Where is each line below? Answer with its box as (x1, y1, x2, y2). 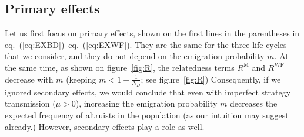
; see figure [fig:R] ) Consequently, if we (141, 73, 281, 85)
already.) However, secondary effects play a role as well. (5, 120, 205, 132)
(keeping (66, 73, 96, 85)
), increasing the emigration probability (75, 97, 218, 109)
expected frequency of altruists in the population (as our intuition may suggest (5, 109, 289, 121)
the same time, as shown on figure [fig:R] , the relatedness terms (5, 61, 235, 73)
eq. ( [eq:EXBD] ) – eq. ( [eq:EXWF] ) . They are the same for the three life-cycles (5, 38, 287, 50)
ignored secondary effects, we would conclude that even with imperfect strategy (5, 85, 291, 98)
